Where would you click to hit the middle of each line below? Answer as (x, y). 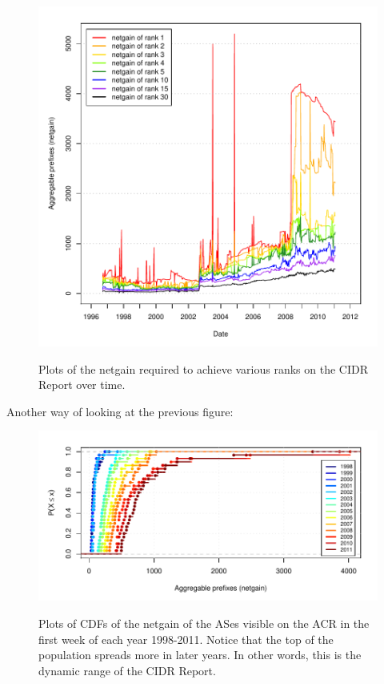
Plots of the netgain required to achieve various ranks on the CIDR (204, 368)
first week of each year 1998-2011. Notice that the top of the (186, 639)
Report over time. (82, 384)
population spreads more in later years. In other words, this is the (200, 655)
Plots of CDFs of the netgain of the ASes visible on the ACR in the (204, 623)
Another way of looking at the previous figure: (120, 411)
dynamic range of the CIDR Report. (127, 670)
